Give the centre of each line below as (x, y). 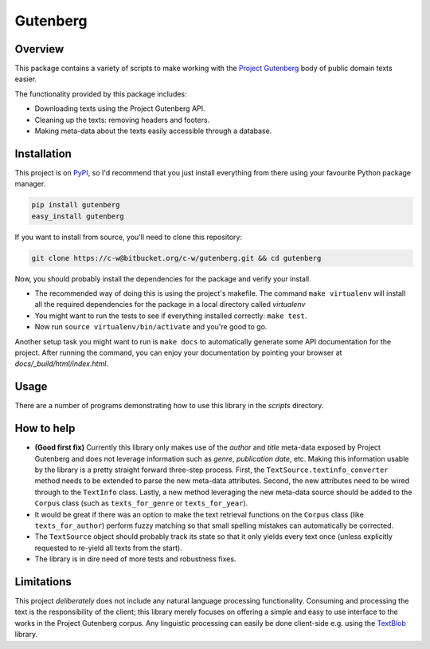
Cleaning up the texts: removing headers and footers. (122, 120)
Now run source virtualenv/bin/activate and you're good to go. (151, 327)
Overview (39, 49)
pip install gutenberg (76, 205)
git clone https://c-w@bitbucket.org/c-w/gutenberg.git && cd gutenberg (176, 258)
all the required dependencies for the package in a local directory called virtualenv (170, 305)
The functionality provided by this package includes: (101, 94)
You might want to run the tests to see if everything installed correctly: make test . (171, 316)
